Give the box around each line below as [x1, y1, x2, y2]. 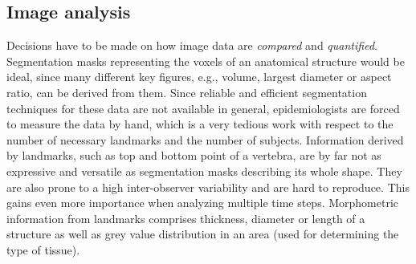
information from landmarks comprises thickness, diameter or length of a [6, 209, 365, 226]
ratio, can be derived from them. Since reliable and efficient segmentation [6, 83, 367, 100]
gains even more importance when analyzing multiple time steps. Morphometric [6, 194, 399, 211]
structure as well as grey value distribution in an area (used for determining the [6, 225, 399, 242]
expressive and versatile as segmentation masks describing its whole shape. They [6, 162, 402, 179]
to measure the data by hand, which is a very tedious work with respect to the [6, 116, 394, 132]
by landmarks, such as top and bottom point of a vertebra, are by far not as [6, 147, 381, 164]
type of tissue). [6, 241, 80, 258]
